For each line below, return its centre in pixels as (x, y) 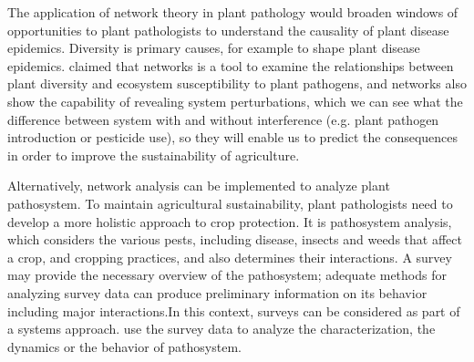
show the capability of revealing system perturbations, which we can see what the (235, 101)
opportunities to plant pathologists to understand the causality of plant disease (228, 30)
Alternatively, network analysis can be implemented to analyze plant (199, 186)
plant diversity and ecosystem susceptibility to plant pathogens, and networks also (237, 83)
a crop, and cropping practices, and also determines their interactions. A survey (230, 257)
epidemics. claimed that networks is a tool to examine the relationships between (231, 65)
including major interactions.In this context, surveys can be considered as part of (234, 310)
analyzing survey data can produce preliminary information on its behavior (217, 292)
